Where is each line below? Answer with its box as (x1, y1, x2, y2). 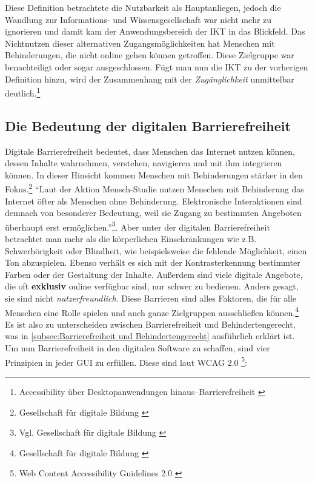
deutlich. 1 (5, 85, 41, 99)
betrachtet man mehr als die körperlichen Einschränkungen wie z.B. (5, 232, 257, 245)
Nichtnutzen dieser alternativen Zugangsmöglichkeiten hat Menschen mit (5, 36, 275, 49)
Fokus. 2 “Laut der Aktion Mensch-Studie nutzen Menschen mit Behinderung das (5, 181, 304, 195)
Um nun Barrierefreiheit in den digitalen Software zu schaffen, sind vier (5, 342, 270, 354)
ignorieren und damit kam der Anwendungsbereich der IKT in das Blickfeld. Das (5, 25, 305, 38)
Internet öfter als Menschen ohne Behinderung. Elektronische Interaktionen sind (5, 194, 302, 207)
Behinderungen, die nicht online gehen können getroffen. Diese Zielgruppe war (5, 49, 294, 61)
